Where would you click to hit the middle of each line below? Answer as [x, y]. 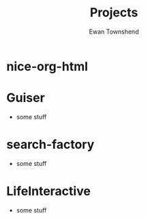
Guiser [26, 98]
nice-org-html [47, 66]
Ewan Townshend [114, 32]
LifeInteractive [49, 191]
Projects [114, 13]
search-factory [50, 145]
